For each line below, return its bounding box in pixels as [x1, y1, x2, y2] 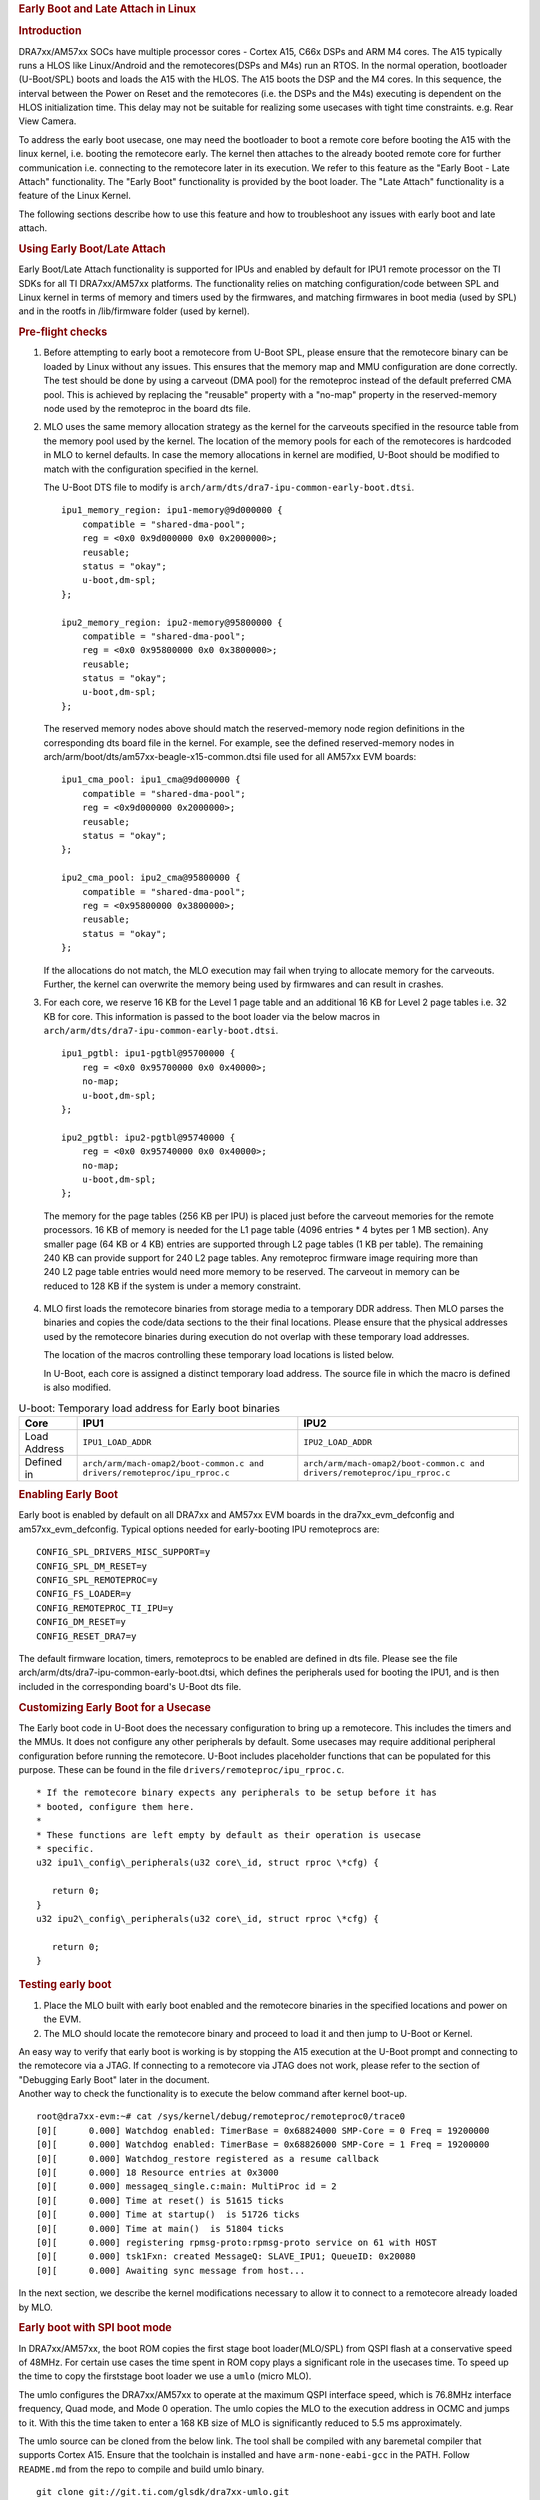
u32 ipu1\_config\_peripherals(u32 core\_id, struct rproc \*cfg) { [36, 1857, 379, 1869]
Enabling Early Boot [18, 1488, 119, 1502]
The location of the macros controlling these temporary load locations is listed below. [43, 1349, 395, 1361]
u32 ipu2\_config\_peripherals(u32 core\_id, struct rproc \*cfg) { [36, 1913, 379, 1924]
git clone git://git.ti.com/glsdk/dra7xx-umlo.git [36, 2486, 290, 2498]
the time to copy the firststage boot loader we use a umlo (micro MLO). [18, 2370, 312, 2382]
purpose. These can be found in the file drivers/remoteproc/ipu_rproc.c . [18, 1763, 345, 1775]
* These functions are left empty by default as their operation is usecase [36, 1829, 422, 1840]
